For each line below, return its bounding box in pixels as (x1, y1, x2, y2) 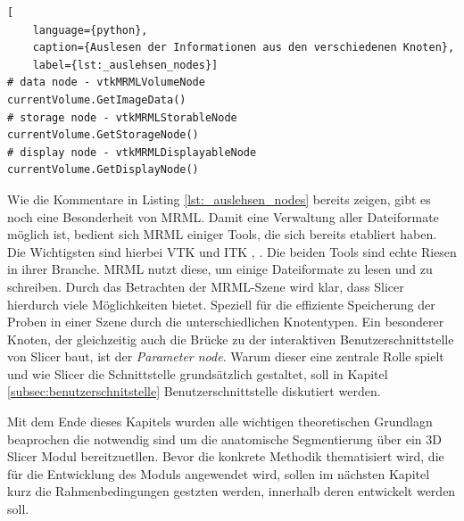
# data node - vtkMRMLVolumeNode (7, 76, 205, 89)
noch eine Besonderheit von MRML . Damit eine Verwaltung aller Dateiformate (7, 207, 439, 226)
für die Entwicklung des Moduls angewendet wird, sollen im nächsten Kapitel (7, 464, 430, 483)
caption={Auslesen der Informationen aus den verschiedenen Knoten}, (32, 41, 455, 54)
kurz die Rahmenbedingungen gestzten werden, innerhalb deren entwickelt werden (7, 482, 456, 500)
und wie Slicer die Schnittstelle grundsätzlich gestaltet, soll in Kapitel (7, 364, 388, 383)
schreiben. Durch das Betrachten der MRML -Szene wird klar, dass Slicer (7, 277, 404, 295)
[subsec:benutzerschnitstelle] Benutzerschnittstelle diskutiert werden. (7, 382, 381, 401)
